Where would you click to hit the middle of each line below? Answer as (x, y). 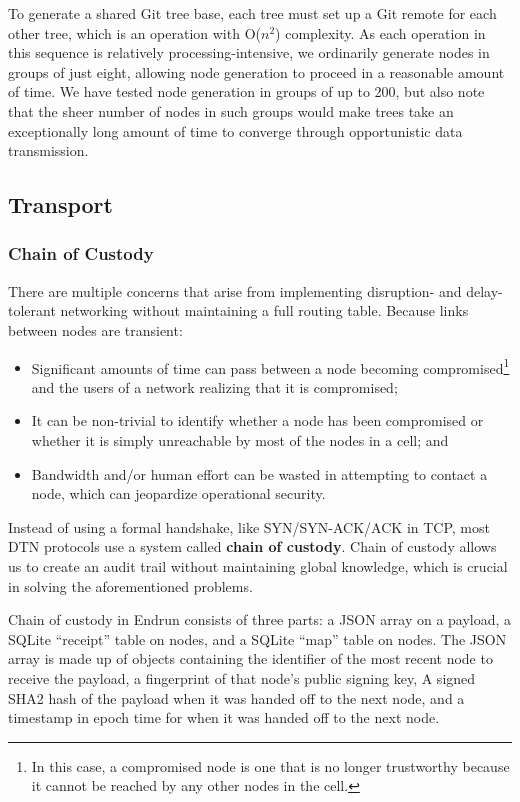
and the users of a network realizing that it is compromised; (214, 386)
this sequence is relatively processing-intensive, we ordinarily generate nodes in (249, 52)
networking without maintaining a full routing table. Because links (264, 310)
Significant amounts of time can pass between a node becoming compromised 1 (270, 366)
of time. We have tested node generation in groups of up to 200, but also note (246, 91)
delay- (484, 290)
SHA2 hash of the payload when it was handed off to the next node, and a (236, 697)
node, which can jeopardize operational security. (178, 493)
